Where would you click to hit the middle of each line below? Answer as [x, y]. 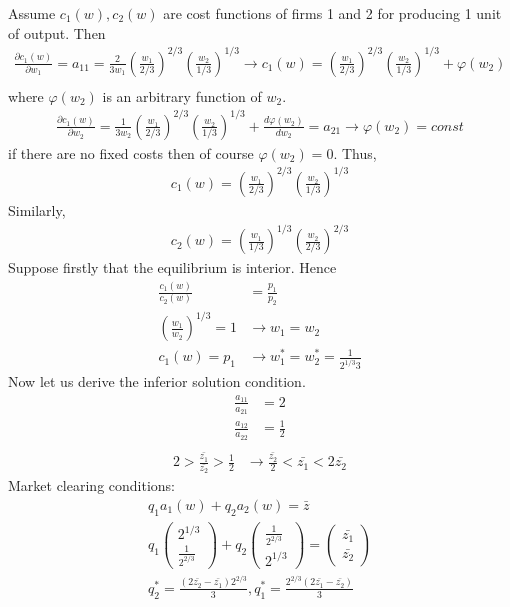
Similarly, [37, 210]
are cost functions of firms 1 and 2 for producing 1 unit [332, 13]
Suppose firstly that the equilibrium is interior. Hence [172, 267]
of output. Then [57, 32]
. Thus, [355, 152]
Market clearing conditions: [92, 485]
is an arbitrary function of [182, 95]
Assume [32, 13]
